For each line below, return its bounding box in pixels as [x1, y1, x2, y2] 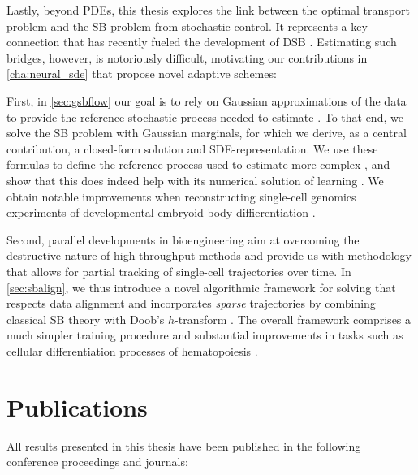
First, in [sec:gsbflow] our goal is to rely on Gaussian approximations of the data [6, 92, 407, 109]
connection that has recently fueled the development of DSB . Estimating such [6, 33, 397, 50]
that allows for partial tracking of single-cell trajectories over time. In [6, 262, 351, 279]
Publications [6, 390, 148, 423]
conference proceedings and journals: [6, 453, 188, 470]
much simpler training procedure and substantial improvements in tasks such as [6, 326, 403, 343]
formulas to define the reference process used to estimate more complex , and [6, 156, 390, 173]
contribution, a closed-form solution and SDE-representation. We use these [6, 140, 378, 157]
